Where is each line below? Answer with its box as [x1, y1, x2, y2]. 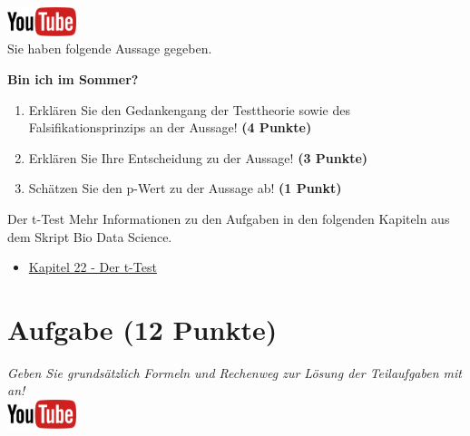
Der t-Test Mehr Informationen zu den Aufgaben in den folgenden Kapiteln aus [7, 208, 450, 228]
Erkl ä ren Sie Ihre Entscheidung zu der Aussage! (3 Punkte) [28, 148, 368, 167]
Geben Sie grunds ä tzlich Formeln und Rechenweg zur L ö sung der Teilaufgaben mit [7, 363, 462, 382]
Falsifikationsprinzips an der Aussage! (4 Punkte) [28, 118, 312, 137]
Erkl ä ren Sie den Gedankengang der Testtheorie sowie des [28, 100, 350, 119]
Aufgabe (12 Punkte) [7, 310, 278, 347]
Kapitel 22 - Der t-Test [28, 257, 157, 276]
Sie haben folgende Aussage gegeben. [7, 39, 212, 58]
